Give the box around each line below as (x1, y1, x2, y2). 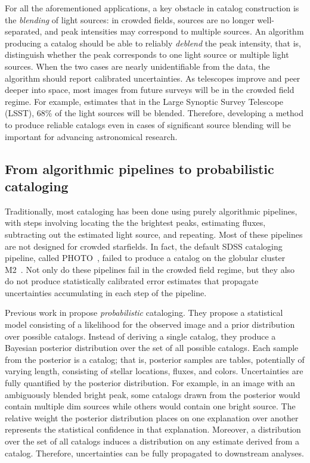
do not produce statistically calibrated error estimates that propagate (5, 275, 259, 287)
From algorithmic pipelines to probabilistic (5, 159, 274, 178)
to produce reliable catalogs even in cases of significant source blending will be (5, 118, 291, 130)
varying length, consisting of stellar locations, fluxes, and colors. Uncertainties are (5, 365, 303, 377)
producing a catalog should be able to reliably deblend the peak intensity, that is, (5, 36, 301, 49)
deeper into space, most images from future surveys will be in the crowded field (5, 83, 294, 96)
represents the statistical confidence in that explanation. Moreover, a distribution (5, 423, 301, 436)
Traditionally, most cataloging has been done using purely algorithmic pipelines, (5, 204, 297, 217)
